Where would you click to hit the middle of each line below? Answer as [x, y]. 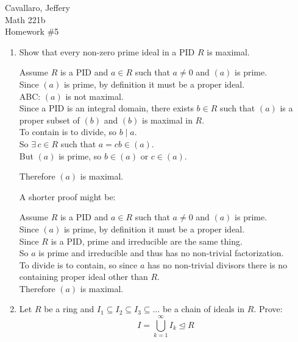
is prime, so [80, 155]
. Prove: [268, 309]
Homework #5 [32, 31]
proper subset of [49, 120]
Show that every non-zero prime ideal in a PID [107, 51]
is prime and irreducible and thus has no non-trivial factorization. [161, 253]
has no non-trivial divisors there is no [218, 264]
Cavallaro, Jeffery [37, 7]
